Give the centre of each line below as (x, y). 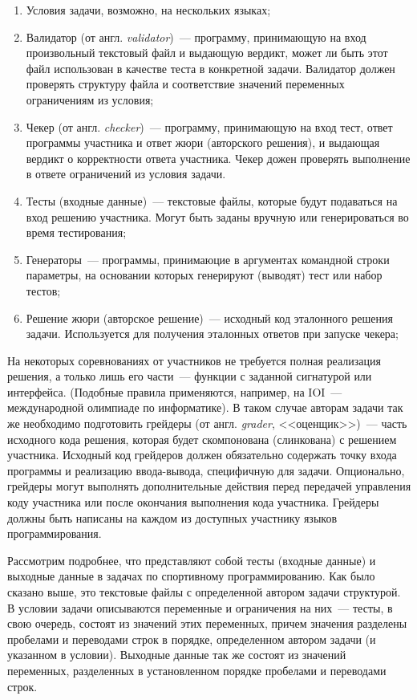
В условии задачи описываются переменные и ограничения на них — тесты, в (200, 607)
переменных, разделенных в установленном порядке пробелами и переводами (197, 670)
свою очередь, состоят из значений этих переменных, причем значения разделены (207, 623)
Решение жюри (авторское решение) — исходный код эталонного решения (209, 317)
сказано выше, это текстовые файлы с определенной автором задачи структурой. (204, 592)
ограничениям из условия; (90, 99)
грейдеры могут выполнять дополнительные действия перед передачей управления (209, 486)
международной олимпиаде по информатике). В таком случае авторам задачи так (205, 407)
